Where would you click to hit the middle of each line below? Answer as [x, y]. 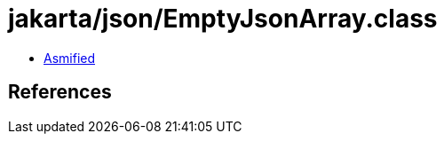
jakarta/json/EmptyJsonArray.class [223, 19]
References [60, 92]
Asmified [70, 58]
